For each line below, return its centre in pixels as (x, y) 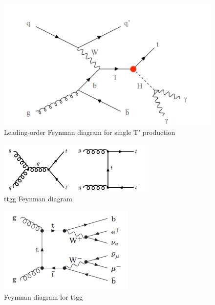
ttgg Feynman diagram (38, 199)
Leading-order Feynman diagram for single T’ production (90, 132)
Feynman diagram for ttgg (43, 296)
